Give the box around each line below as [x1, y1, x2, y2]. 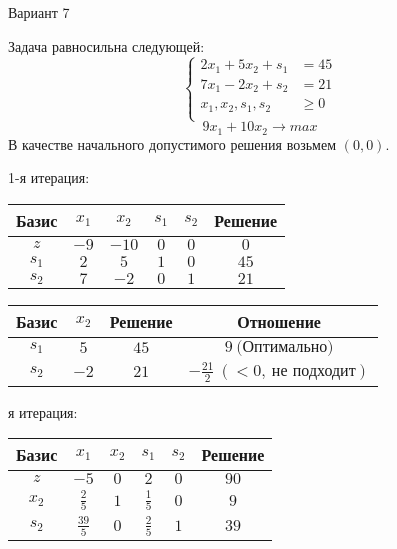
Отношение [237, 309, 321, 333]
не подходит [271, 363, 356, 380]
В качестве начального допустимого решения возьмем [8, 133, 337, 154]
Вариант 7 [8, 2, 70, 22]
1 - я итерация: [8, 167, 90, 188]
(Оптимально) [236, 338, 334, 355]
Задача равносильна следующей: [8, 35, 205, 56]
